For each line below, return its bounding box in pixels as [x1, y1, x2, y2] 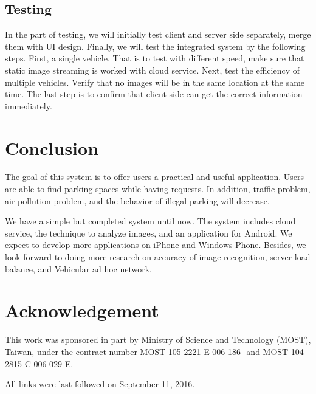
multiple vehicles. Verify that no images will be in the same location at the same [5, 75, 305, 88]
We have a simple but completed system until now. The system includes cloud [5, 215, 296, 227]
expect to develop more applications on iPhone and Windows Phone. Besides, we [5, 238, 306, 251]
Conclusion [5, 135, 99, 160]
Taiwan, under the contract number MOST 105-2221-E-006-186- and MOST [5, 345, 289, 358]
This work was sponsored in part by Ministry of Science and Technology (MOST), [5, 333, 311, 346]
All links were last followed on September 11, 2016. [5, 378, 195, 390]
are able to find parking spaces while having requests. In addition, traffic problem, [5, 182, 311, 195]
